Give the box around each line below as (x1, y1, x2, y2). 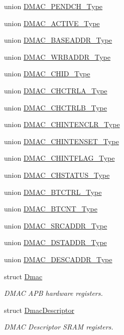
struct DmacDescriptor (4, 304, 74, 315)
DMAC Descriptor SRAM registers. (4, 321, 113, 332)
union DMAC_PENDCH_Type (4, 1, 103, 11)
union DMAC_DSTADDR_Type (4, 237, 107, 248)
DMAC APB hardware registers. (4, 288, 103, 298)
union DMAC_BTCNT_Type (4, 203, 97, 214)
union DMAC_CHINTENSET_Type (4, 136, 119, 146)
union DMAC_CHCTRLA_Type (4, 85, 107, 95)
